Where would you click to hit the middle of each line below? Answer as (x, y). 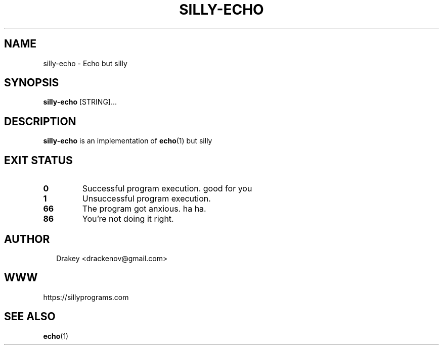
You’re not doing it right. (128, 219)
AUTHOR (27, 239)
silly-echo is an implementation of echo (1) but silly (128, 141)
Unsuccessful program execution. (146, 199)
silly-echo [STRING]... (80, 102)
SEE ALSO (30, 317)
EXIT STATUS (38, 160)
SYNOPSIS (32, 83)
